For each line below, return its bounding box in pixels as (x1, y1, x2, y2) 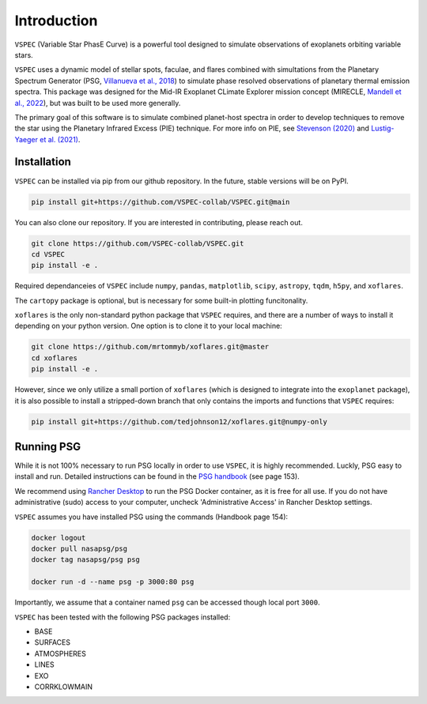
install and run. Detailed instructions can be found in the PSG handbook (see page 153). (14, 472, 300, 481)
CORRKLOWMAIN (34, 682, 93, 691)
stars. (14, 50, 33, 59)
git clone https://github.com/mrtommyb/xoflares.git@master (31, 342, 270, 352)
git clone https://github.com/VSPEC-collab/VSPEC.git (31, 239, 244, 248)
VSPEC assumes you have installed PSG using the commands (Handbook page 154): (14, 512, 289, 521)
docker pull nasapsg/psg (31, 544, 128, 553)
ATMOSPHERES (34, 649, 87, 658)
